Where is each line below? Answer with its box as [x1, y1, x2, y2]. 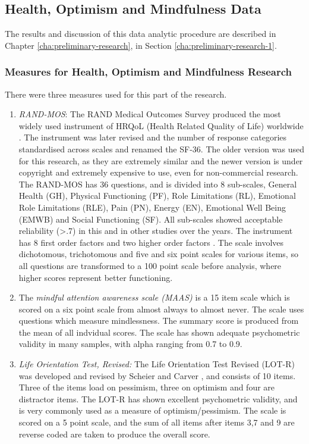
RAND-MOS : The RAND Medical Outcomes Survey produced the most [18, 108, 281, 120]
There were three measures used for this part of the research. [5, 87, 227, 100]
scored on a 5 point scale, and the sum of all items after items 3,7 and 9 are [18, 416, 295, 429]
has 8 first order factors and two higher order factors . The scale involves [18, 236, 284, 248]
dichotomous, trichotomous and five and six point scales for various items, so [18, 248, 298, 260]
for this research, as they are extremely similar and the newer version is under [18, 154, 303, 167]
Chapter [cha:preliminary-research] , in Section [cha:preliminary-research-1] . [5, 39, 277, 51]
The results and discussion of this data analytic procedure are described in [5, 27, 276, 40]
